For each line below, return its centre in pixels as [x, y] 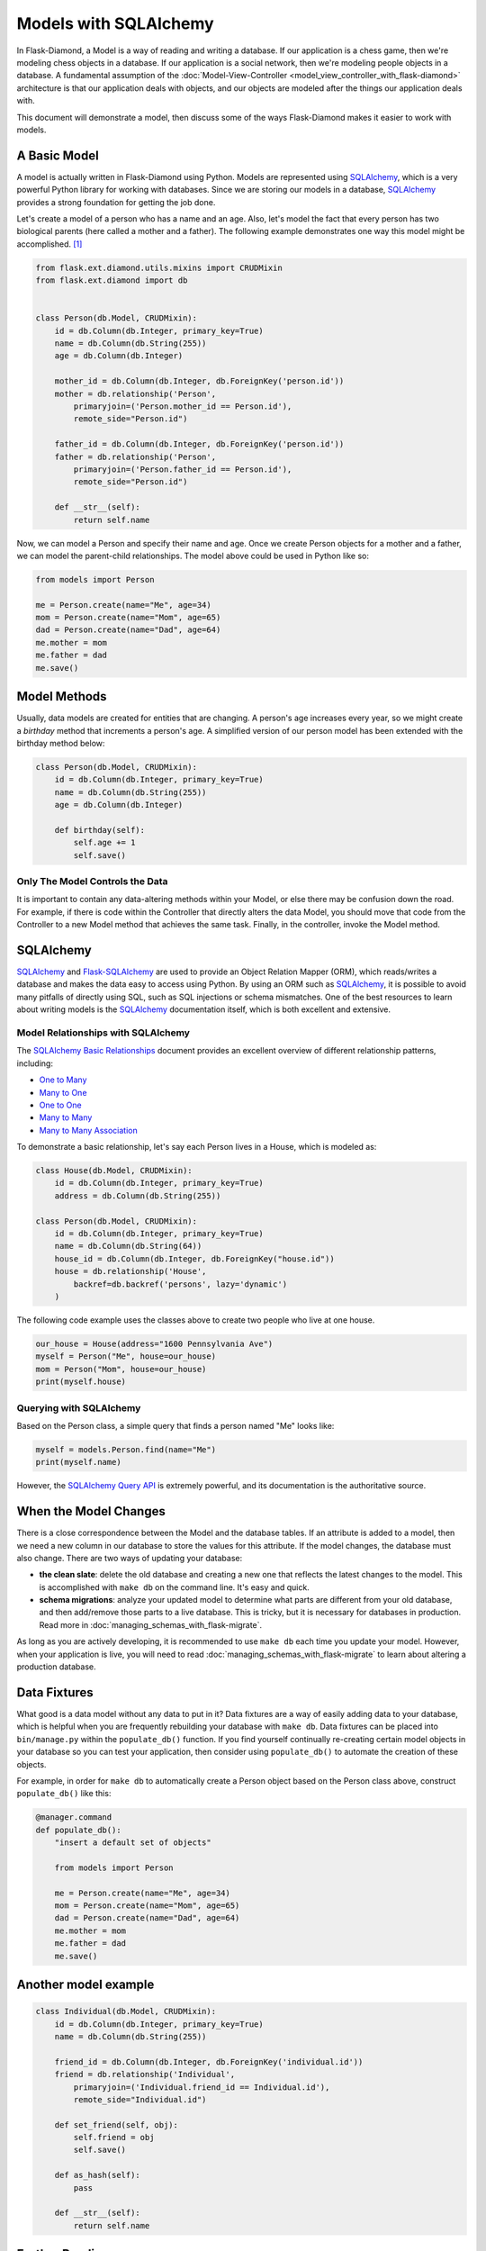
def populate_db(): [78, 1830]
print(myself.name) [78, 1462]
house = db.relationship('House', [130, 1271]
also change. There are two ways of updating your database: [130, 1558]
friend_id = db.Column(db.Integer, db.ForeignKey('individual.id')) [209, 2061]
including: [35, 1063]
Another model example [85, 1984]
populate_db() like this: [64, 1794]
